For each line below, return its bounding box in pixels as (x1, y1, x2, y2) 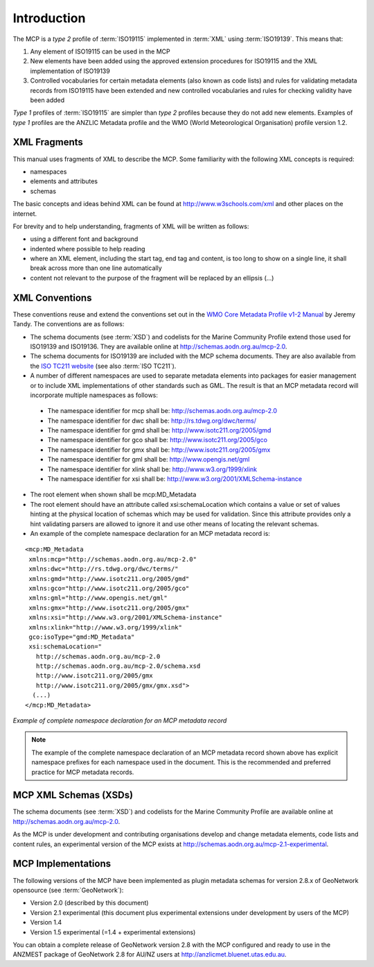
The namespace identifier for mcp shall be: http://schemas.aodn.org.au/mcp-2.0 (47, 407, 277, 415)
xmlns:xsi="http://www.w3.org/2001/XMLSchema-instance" (28, 614, 223, 621)
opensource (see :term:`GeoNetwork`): (12, 886, 124, 894)
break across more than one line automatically (30, 264, 162, 272)
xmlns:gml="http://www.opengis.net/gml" (28, 594, 168, 602)
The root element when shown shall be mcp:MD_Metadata (30, 490, 197, 499)
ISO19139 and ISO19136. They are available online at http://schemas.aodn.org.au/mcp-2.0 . (30, 342, 287, 351)
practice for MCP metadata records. (31, 768, 134, 776)
